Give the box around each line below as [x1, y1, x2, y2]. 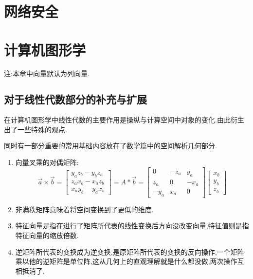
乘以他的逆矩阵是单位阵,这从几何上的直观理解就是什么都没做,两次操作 [15, 256, 237, 266]
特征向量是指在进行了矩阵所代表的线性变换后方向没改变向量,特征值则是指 [15, 220, 249, 231]
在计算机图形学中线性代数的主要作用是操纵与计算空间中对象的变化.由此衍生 [4, 115, 244, 125]
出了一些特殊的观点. [4, 124, 67, 134]
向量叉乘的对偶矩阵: [15, 157, 79, 167]
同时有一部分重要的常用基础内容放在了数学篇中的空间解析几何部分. [4, 140, 217, 151]
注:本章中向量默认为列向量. [4, 68, 90, 78]
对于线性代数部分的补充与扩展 [4, 92, 147, 107]
